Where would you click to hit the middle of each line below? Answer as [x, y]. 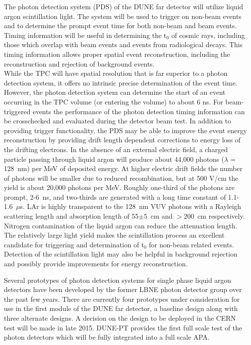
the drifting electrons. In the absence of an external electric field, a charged [116, 149]
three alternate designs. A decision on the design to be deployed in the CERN [120, 318]
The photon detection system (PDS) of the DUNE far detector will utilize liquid [124, 6]
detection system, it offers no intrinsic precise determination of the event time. [121, 82]
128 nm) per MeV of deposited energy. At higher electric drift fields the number [123, 168]
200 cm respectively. [215, 216]
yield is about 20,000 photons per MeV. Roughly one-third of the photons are [119, 187]
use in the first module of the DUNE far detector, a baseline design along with [121, 308]
